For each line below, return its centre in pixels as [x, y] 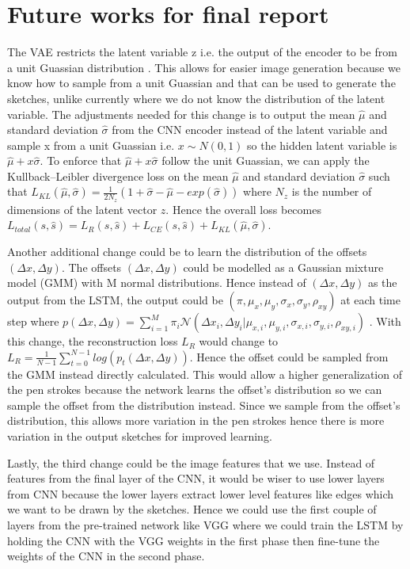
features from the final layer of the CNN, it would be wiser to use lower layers [196, 478]
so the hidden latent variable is [322, 145]
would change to [239, 341]
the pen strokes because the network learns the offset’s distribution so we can [195, 390]
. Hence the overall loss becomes [243, 209]
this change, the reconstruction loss [93, 341]
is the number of [332, 191]
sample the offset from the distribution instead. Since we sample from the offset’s [204, 405]
